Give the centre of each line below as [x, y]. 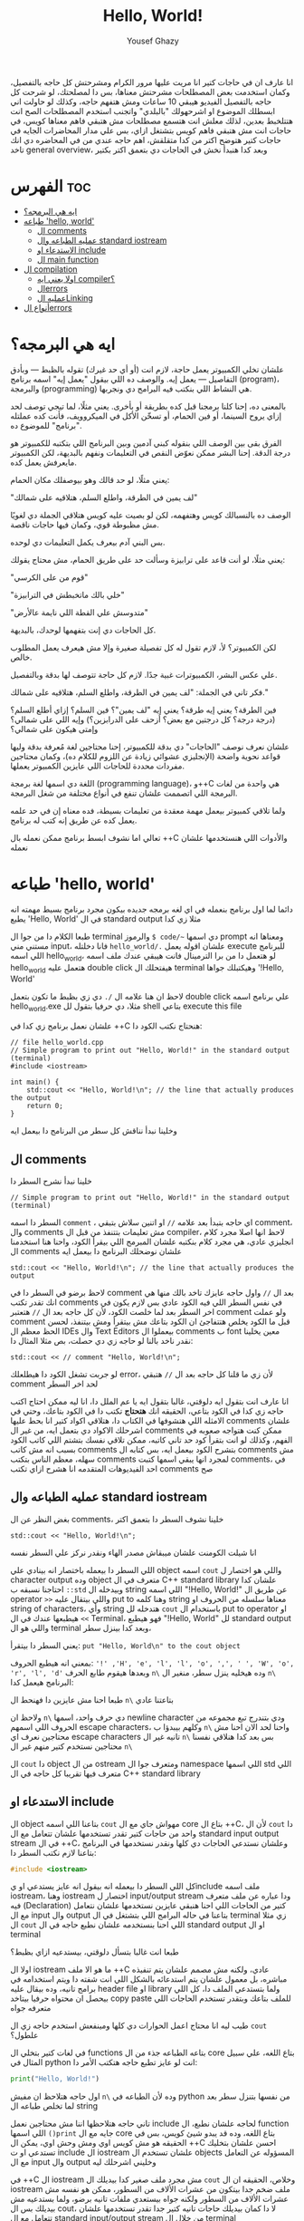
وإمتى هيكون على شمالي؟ [54, 729]
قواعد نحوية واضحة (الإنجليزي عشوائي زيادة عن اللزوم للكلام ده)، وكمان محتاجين [146, 756]
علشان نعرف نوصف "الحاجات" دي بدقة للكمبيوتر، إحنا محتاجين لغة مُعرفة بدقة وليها [150, 746]
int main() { [35, 1082]
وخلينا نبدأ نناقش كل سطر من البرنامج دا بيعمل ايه [94, 1131]
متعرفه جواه [31, 2008]
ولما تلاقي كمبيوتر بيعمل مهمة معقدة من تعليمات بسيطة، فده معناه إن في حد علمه [148, 810]
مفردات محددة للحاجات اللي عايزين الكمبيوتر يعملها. [97, 766]
